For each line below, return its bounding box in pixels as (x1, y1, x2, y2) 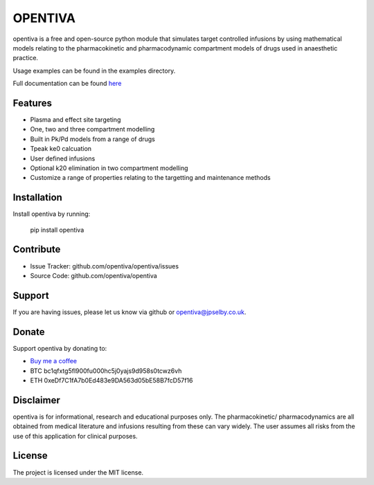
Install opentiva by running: (12, 210, 91, 218)
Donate (12, 326, 45, 338)
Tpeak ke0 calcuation (30, 145, 92, 153)
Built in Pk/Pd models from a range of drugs (30, 135, 156, 143)
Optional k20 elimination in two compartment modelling (30, 163, 188, 172)
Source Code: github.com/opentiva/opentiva (30, 271, 157, 280)
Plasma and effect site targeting (30, 116, 121, 124)
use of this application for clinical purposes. (12, 432, 138, 440)
